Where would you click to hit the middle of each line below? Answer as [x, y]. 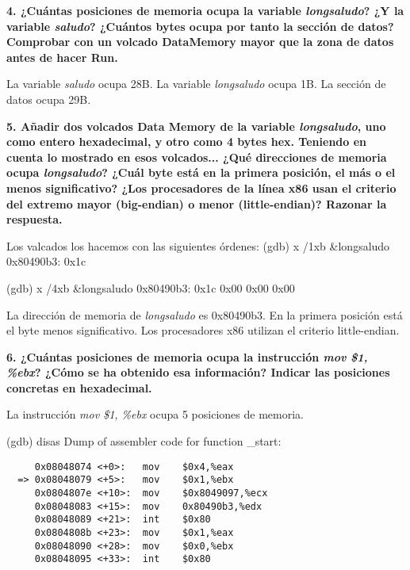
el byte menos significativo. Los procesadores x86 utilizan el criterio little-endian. [203, 330]
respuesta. [34, 219]
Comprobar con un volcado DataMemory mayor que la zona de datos [200, 42]
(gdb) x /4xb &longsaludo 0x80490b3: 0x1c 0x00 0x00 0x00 [151, 287]
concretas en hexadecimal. [79, 387]
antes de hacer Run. [62, 57]
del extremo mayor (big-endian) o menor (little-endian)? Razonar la [197, 203]
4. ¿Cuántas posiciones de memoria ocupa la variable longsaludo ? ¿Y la [205, 10]
